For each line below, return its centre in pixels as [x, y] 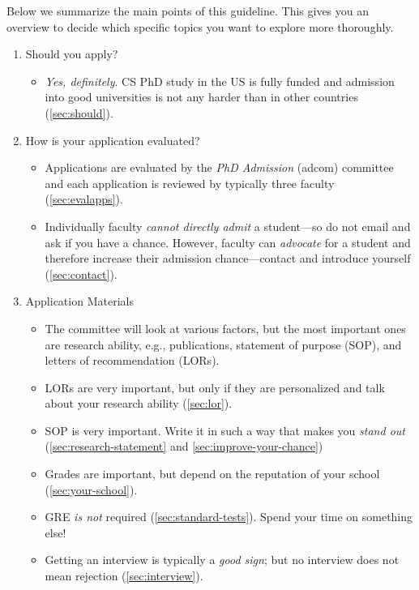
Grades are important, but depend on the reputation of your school [212, 474]
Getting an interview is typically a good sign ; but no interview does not [222, 560]
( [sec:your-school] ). [91, 489]
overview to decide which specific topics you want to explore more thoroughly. [200, 26]
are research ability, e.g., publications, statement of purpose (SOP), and [223, 344]
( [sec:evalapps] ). [84, 199]
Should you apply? [72, 54]
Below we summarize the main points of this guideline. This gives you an [188, 11]
